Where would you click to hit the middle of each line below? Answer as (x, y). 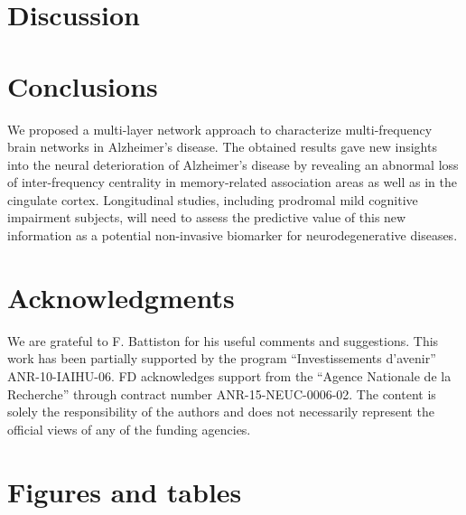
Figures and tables (125, 491)
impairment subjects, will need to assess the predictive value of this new (207, 217)
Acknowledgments (121, 297)
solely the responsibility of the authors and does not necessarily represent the (221, 412)
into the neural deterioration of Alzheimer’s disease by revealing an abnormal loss (233, 164)
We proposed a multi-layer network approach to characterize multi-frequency (220, 129)
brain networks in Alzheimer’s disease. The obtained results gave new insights (222, 147)
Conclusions (83, 85)
